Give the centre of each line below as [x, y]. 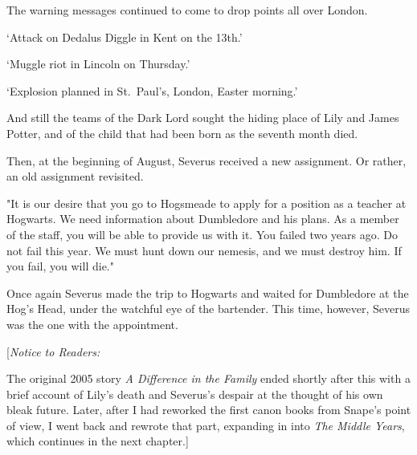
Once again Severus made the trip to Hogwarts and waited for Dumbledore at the [208, 292]
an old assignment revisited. [75, 176]
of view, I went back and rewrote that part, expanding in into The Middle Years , [206, 425]
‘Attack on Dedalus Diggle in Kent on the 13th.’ [125, 37]
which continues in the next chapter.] [98, 441]
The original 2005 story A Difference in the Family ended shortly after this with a [208, 378]
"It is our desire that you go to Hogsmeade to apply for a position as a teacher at [206, 203]
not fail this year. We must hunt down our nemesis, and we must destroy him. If [204, 250]
